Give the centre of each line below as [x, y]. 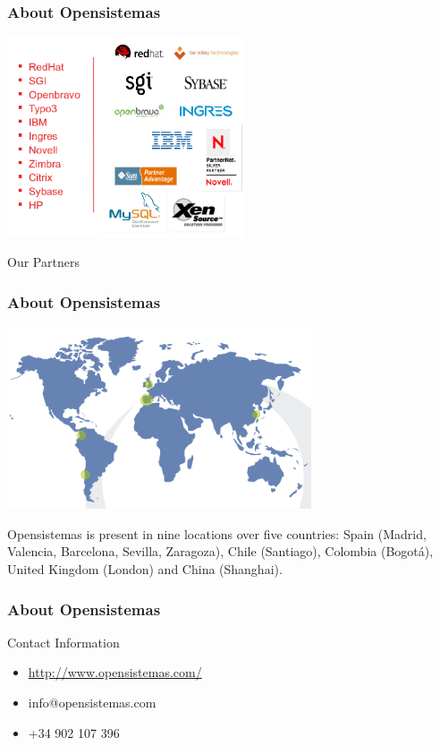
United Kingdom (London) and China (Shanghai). [145, 569]
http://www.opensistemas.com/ [115, 672]
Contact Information [63, 642]
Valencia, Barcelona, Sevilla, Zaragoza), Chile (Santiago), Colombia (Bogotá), [220, 551]
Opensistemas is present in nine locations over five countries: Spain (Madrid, [217, 533]
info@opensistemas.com [92, 702]
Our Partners [43, 262]
